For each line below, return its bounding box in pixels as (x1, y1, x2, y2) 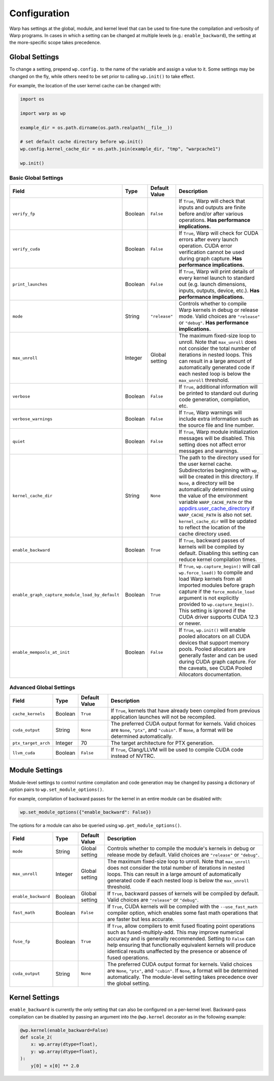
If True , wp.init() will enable (179, 626, 246, 633)
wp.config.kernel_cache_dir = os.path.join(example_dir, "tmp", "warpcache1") (20, 146, 221, 152)
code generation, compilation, (179, 396, 251, 403)
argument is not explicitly (179, 594, 239, 601)
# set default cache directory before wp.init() (20, 139, 144, 145)
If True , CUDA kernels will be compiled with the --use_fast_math (107, 903, 258, 910)
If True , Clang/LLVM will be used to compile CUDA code (111, 746, 244, 753)
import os (20, 97, 45, 102)
